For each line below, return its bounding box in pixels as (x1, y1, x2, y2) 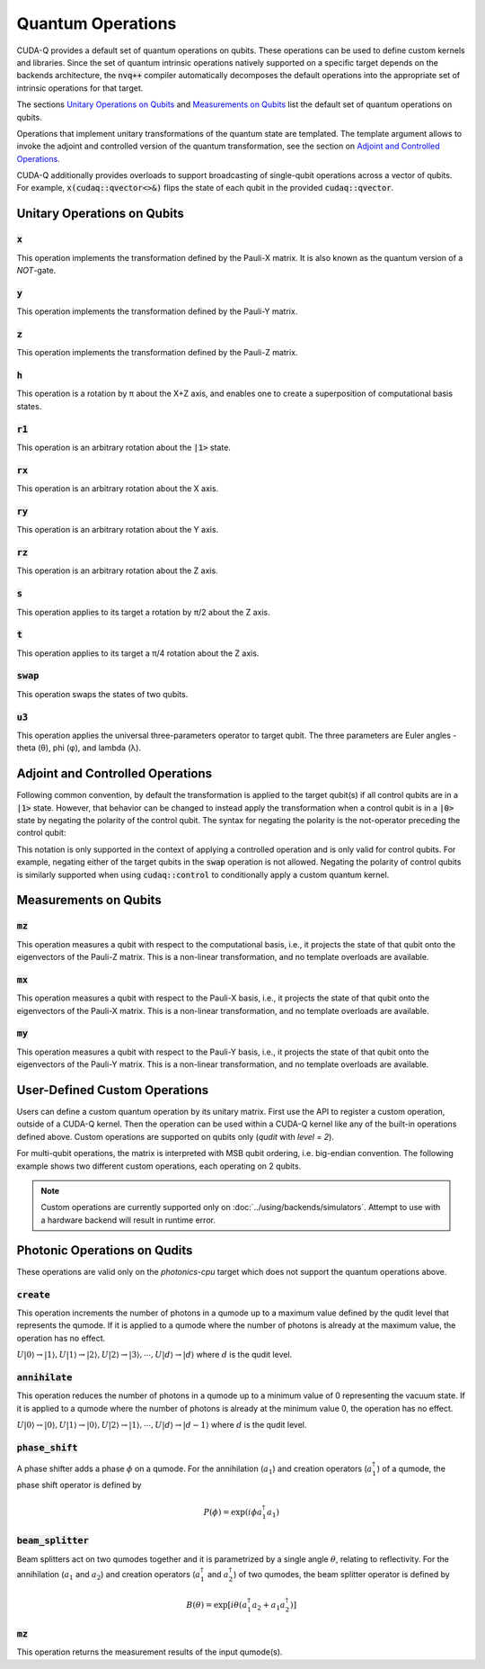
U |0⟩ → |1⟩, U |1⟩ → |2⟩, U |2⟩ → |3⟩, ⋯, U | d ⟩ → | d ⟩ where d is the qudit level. (16, 1350, 293, 1360)
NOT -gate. (16, 265, 57, 275)
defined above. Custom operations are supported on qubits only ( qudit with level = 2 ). (16, 1131, 334, 1142)
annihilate (16, 1371, 73, 1383)
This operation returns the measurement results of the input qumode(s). (16, 1647, 283, 1657)
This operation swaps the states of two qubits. (16, 688, 189, 699)
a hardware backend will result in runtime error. (40, 1215, 216, 1225)
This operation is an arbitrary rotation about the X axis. (16, 483, 219, 494)
